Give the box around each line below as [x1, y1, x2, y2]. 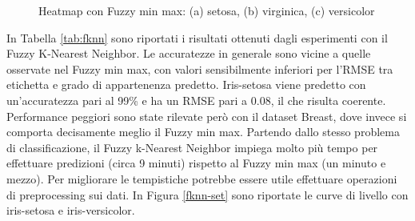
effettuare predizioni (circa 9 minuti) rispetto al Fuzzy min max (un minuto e [6, 155, 386, 171]
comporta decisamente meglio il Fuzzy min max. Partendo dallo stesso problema [6, 123, 400, 140]
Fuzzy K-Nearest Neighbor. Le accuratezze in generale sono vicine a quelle [6, 45, 371, 62]
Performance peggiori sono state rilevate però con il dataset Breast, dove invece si [6, 107, 407, 124]
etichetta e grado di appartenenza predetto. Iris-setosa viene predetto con [6, 76, 366, 93]
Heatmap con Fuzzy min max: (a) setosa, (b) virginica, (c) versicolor [38, 2, 375, 18]
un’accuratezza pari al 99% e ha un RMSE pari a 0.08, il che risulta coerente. [6, 91, 386, 108]
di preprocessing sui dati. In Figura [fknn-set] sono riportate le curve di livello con [6, 186, 409, 203]
